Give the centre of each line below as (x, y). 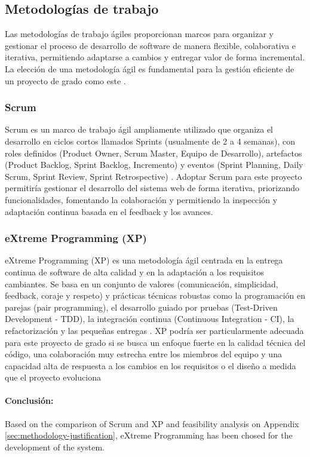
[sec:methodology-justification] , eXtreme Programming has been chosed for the (149, 435)
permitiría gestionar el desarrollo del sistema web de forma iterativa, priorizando (152, 188)
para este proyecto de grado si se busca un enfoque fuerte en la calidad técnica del (155, 342)
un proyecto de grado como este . (65, 80)
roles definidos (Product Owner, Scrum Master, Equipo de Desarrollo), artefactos (154, 153)
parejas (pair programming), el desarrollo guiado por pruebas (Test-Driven (141, 307)
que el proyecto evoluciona (53, 377)
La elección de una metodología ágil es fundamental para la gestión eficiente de (150, 68)
